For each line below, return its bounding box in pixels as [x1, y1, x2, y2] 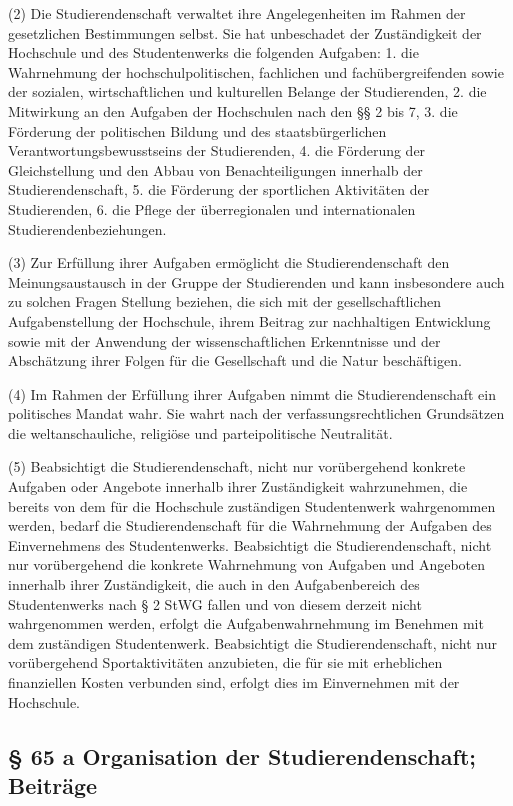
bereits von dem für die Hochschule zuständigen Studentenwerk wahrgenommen [8, 495, 496, 516]
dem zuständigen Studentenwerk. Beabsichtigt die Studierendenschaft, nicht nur [8, 632, 498, 653]
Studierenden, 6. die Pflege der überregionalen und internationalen [8, 198, 416, 219]
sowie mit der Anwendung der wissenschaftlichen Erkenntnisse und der [8, 330, 441, 351]
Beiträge [8, 769, 98, 800]
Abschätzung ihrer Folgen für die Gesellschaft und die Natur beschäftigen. [8, 350, 462, 371]
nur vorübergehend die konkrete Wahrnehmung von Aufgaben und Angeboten [8, 554, 486, 575]
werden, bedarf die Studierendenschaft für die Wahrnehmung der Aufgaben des [8, 515, 492, 536]
